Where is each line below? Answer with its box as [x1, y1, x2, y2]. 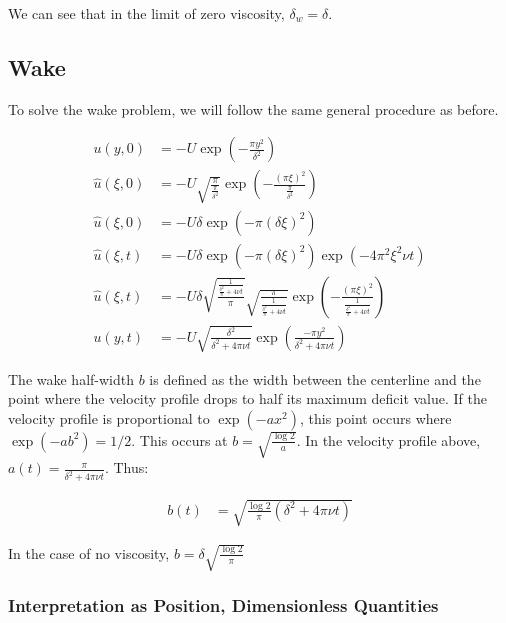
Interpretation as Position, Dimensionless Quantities [8, 593, 439, 618]
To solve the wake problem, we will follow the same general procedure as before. [8, 98, 499, 119]
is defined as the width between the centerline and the [149, 368, 481, 389]
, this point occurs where [299, 407, 452, 428]
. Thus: [104, 457, 149, 478]
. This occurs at [131, 429, 228, 450]
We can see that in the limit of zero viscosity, [8, 3, 285, 23]
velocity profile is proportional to [8, 407, 210, 428]
